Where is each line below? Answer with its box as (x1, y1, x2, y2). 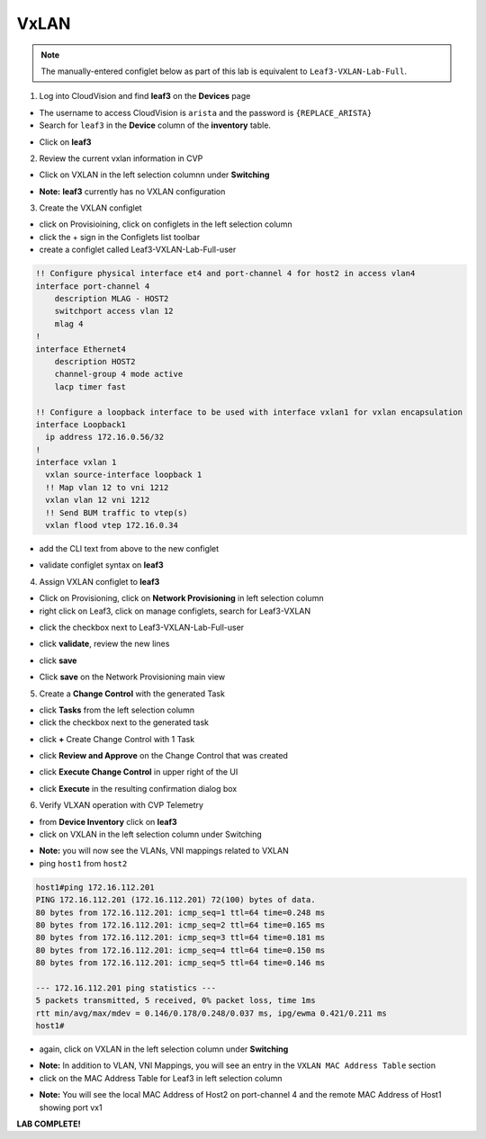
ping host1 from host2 (39, 857, 128, 868)
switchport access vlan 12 (54, 306, 175, 317)
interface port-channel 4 (35, 281, 150, 291)
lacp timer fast (54, 381, 126, 391)
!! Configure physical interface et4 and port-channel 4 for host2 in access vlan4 (35, 268, 416, 279)
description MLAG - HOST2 (54, 293, 169, 303)
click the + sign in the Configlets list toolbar (39, 231, 201, 242)
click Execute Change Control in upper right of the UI (39, 767, 238, 777)
